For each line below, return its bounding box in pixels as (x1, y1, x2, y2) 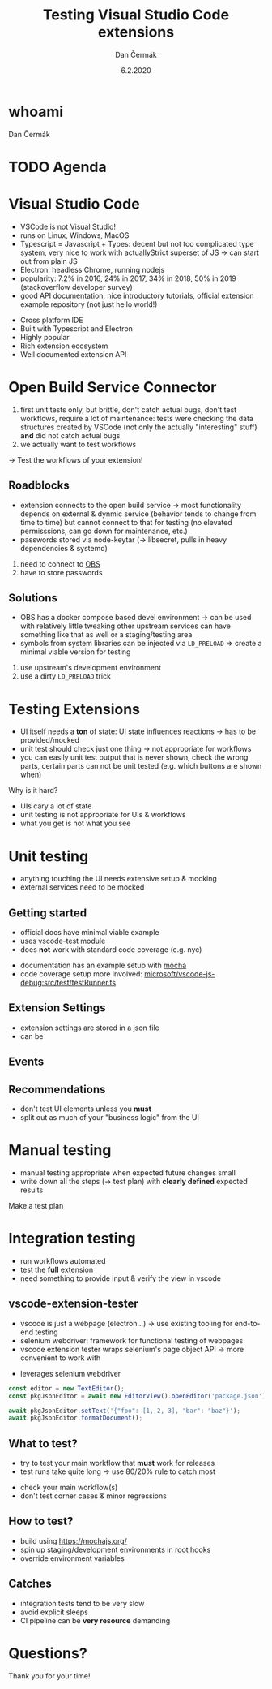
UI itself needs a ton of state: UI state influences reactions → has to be (19, 726, 257, 736)
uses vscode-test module (19, 936, 106, 946)
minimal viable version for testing (19, 647, 131, 657)
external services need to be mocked (19, 882, 145, 892)
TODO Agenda (8, 157, 107, 176)
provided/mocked (19, 735, 79, 745)
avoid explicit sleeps (19, 1607, 89, 1617)
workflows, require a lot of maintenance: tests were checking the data (19, 413, 253, 423)
